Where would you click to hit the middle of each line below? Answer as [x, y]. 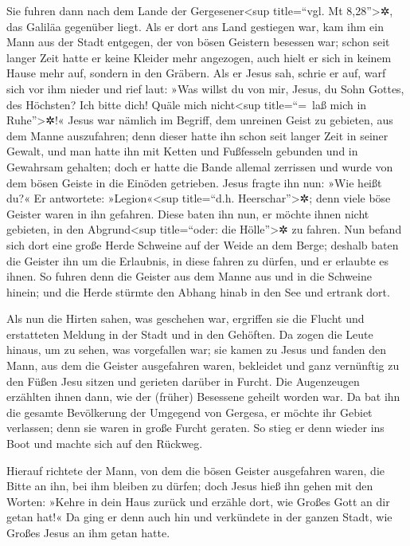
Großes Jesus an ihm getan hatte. [88, 532]
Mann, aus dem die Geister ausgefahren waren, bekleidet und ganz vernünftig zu [203, 365]
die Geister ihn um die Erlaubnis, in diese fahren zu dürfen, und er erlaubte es [197, 260]
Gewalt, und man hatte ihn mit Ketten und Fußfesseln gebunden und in [182, 151]
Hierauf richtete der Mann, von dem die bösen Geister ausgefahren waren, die [196, 470]
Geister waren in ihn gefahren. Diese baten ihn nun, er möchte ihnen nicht [188, 213]
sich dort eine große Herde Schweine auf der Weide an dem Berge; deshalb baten [203, 244]
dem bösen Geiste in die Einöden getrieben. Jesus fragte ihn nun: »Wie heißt [194, 182]
